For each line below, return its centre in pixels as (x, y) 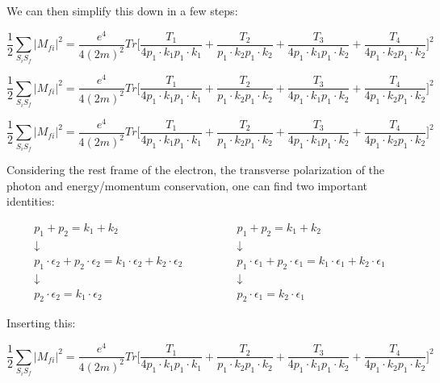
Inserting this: (41, 323)
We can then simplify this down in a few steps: (122, 10)
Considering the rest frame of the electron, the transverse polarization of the (196, 170)
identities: (31, 201)
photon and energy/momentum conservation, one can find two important (187, 185)
